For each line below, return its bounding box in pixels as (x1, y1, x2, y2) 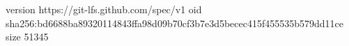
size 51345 (6, 29, 49, 44)
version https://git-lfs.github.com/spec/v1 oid (6, 2, 202, 16)
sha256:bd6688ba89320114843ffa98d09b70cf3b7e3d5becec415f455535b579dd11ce (6, 15, 344, 30)
